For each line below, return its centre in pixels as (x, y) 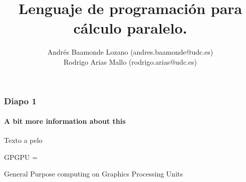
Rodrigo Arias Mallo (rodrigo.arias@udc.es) (130, 61)
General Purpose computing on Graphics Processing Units (93, 174)
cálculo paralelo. (130, 28)
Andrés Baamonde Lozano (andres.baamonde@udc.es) (130, 52)
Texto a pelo (23, 140)
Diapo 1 (20, 101)
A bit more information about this (65, 121)
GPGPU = (21, 157)
